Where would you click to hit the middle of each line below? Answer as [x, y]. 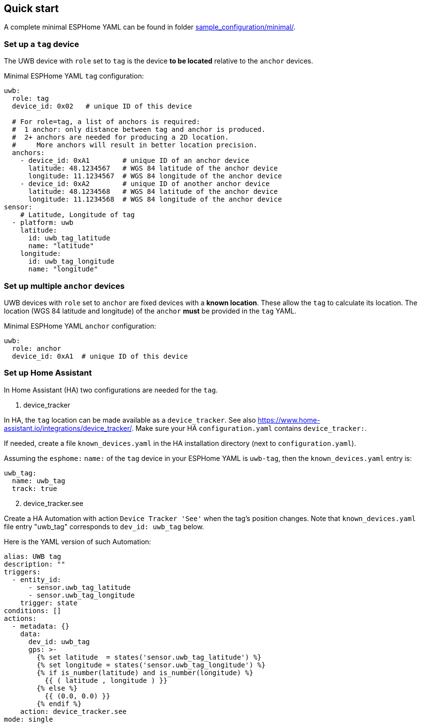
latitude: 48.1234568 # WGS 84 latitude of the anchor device [153, 192]
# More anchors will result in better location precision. [135, 145]
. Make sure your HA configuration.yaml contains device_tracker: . [249, 428]
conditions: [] [33, 610]
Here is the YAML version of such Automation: [78, 541]
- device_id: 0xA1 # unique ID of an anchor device [135, 161]
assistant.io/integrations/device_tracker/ [68, 428]
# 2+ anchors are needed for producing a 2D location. [120, 137]
